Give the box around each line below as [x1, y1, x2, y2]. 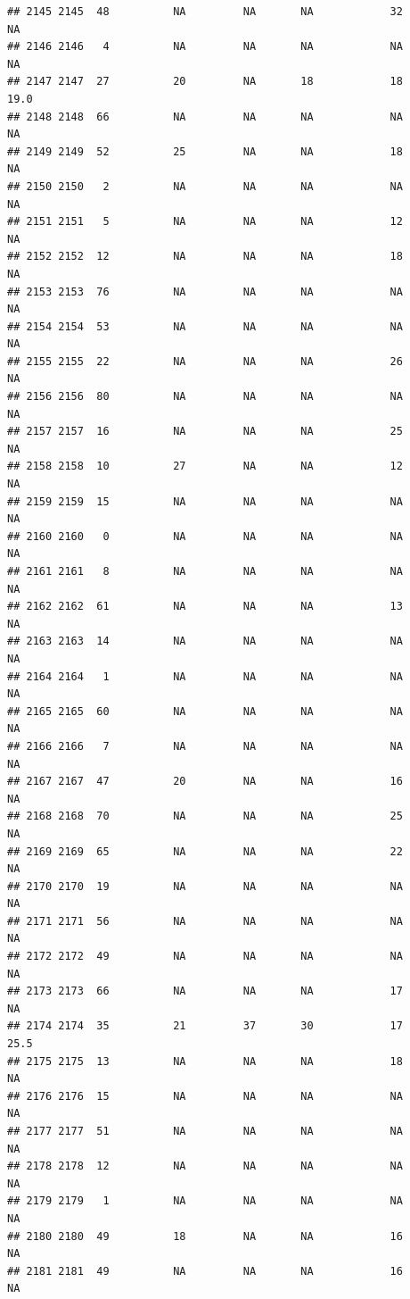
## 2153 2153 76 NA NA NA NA [7, 285, 403, 298]
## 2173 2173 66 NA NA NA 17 [7, 985, 403, 998]
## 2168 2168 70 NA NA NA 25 [7, 810, 403, 823]
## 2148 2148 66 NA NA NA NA [7, 110, 403, 123]
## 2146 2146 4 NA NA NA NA [7, 40, 403, 54]
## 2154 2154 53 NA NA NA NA [7, 320, 403, 333]
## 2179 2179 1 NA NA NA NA [7, 1195, 403, 1208]
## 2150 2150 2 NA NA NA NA [7, 179, 403, 193]
